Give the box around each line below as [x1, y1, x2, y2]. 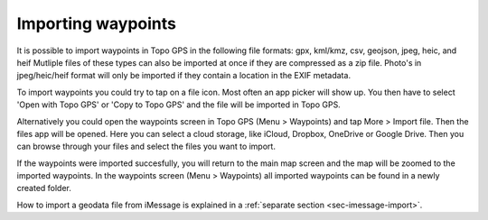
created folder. [16, 183, 72, 194]
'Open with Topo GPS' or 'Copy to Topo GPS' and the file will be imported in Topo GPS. [16, 99, 341, 110]
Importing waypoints [16, 14, 176, 33]
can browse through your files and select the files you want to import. [16, 141, 276, 152]
